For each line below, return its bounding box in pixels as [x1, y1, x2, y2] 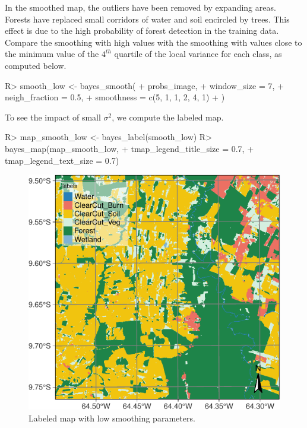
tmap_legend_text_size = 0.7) [5, 154, 119, 166]
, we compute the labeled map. [112, 110, 224, 123]
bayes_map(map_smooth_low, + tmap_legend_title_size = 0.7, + [5, 142, 254, 154]
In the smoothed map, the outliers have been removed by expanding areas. [5, 1, 276, 13]
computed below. [5, 59, 67, 71]
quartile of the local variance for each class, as [114, 47, 282, 60]
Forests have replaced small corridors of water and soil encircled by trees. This [5, 12, 290, 25]
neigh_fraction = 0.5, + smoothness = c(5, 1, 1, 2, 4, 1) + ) [5, 91, 225, 103]
